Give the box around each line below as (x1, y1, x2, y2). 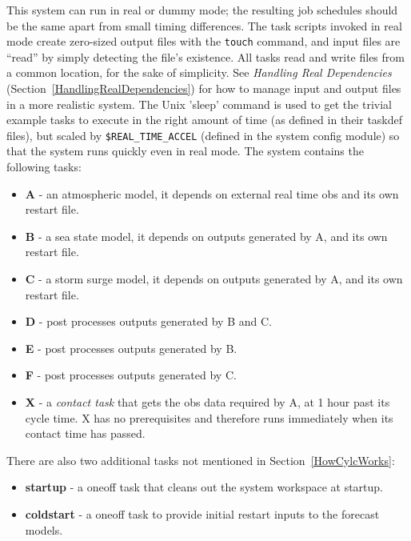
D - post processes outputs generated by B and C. (25, 313, 272, 330)
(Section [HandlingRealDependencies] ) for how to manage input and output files (6, 80, 401, 97)
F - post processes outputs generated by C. (25, 367, 237, 383)
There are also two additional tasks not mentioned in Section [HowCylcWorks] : (6, 451, 395, 468)
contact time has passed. (25, 425, 146, 442)
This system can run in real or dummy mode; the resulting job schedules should (6, 2, 398, 18)
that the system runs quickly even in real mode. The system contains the (6, 142, 364, 159)
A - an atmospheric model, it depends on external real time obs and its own (25, 185, 399, 202)
